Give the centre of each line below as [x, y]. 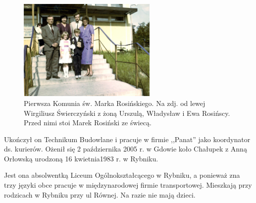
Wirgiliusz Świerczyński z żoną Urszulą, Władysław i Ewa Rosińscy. [127, 113]
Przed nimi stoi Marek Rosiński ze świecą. [88, 123]
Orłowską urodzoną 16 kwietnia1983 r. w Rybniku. [81, 158]
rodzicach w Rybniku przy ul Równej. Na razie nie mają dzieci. [100, 194]
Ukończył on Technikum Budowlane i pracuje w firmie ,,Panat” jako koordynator [127, 139]
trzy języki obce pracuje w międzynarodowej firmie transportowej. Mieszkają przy [128, 185]
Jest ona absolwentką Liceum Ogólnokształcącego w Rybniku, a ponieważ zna [122, 175]
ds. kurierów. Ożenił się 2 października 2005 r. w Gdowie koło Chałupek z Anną [126, 149]
